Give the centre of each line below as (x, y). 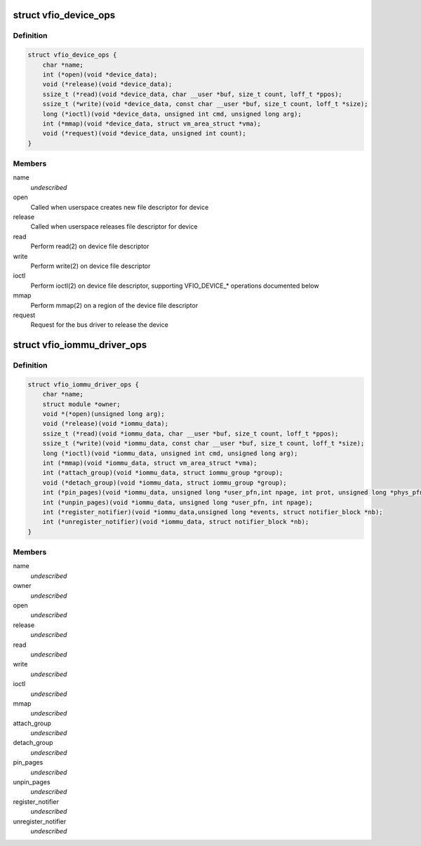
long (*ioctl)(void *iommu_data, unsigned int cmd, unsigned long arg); (170, 453)
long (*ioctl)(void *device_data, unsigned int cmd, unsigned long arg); (172, 114)
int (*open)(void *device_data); (100, 74)
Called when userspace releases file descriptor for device (114, 227)
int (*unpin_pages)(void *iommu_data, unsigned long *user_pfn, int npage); (178, 502)
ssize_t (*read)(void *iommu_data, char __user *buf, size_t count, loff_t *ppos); (191, 434)
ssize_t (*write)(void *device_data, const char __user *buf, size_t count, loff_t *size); (205, 104)
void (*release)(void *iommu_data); (105, 424)
